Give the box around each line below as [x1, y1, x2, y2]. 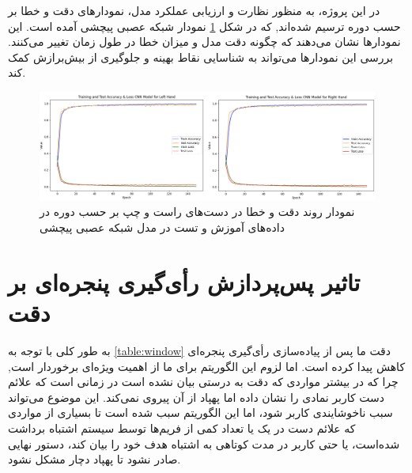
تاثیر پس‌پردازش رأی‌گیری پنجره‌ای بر [8, 265, 361, 297]
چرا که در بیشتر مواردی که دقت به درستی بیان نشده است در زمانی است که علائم [8, 373, 399, 390]
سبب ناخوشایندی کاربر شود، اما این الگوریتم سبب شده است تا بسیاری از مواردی [8, 404, 393, 421]
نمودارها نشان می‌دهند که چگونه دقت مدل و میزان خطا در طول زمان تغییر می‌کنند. [8, 33, 401, 50]
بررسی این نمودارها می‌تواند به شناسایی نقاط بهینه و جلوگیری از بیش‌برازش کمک [8, 48, 394, 65]
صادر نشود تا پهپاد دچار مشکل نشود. [8, 451, 181, 467]
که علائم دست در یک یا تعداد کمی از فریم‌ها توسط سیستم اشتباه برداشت [8, 419, 356, 436]
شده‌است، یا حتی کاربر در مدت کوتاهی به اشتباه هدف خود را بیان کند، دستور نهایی [8, 435, 400, 452]
